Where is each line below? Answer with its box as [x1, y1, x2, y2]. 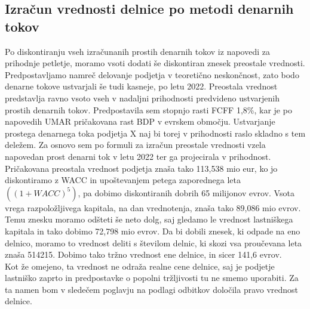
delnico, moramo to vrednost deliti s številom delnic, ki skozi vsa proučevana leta [5, 236, 302, 249]
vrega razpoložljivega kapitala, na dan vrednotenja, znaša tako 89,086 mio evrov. [5, 201, 301, 214]
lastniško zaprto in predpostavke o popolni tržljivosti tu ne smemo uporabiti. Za [5, 271, 299, 284]
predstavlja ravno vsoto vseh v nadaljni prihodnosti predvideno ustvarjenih [5, 91, 280, 104]
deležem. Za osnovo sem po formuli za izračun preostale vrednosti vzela [5, 138, 266, 151]
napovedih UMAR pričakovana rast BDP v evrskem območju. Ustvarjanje [5, 115, 275, 128]
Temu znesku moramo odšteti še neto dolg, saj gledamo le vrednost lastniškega [5, 213, 293, 225]
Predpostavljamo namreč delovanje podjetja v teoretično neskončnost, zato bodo [5, 68, 299, 81]
